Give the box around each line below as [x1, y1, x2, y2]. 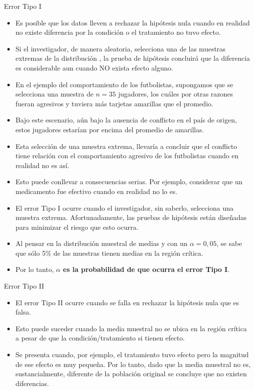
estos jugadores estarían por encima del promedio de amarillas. [15, 124, 204, 134]
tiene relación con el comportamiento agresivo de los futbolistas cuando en [15, 150, 239, 161]
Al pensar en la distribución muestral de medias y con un [15, 238, 187, 248]
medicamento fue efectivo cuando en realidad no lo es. [15, 186, 178, 196]
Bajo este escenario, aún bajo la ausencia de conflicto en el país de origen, [15, 115, 237, 125]
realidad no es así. [15, 160, 69, 170]
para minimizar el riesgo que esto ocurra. [15, 221, 139, 232]
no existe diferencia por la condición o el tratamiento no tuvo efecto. [15, 27, 221, 37]
